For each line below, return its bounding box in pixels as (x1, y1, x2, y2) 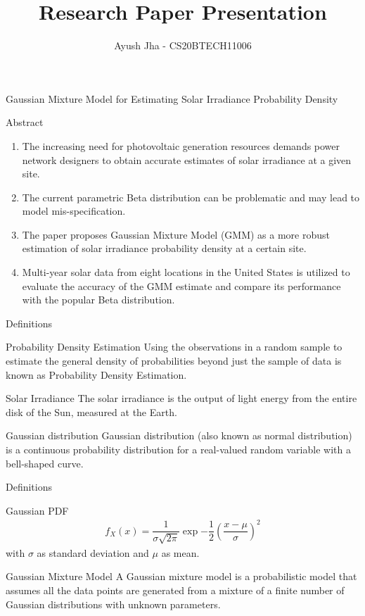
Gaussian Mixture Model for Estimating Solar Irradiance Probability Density (6, 91, 338, 106)
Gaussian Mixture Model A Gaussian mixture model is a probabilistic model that (6, 569, 357, 584)
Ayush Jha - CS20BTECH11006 (114, 38, 252, 53)
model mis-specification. (22, 203, 126, 218)
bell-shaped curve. (6, 455, 84, 470)
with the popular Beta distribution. (22, 292, 175, 307)
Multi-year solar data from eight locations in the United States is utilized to (22, 265, 350, 279)
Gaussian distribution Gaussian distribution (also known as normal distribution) (6, 428, 352, 443)
